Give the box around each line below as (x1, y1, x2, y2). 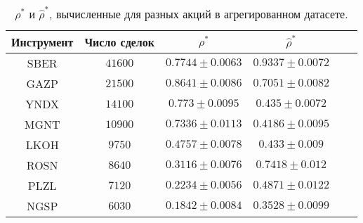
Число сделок (84, 34, 155, 50)
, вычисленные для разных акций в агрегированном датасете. (49, 6, 348, 22)
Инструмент (11, 34, 74, 50)
